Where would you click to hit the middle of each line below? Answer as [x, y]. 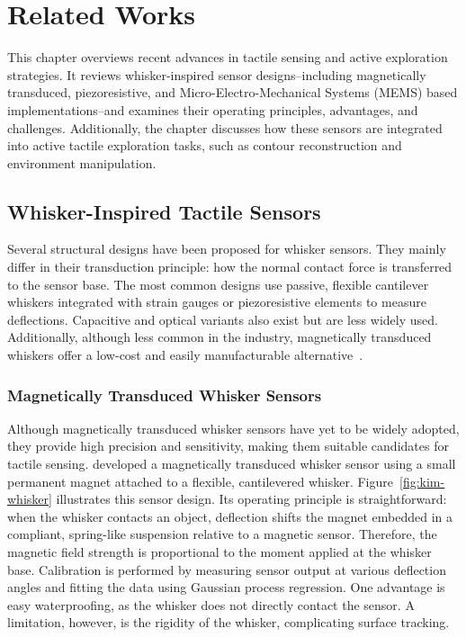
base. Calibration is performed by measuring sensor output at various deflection [227, 569]
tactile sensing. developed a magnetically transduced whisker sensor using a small [232, 464]
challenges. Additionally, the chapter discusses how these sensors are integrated [225, 127]
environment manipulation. [82, 162]
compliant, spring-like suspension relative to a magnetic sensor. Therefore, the [222, 534]
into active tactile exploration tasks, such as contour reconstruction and [205, 145]
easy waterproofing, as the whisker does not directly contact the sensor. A [211, 604]
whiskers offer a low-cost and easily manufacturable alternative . [185, 355]
